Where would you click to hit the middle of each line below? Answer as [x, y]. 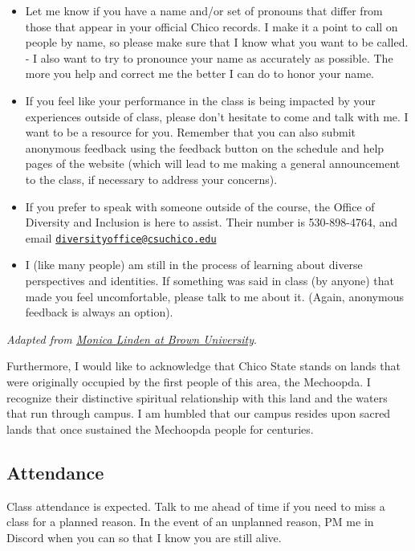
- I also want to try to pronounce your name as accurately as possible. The [209, 57]
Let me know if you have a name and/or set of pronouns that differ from [204, 10]
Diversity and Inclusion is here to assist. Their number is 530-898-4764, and [212, 222]
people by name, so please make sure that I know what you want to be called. [217, 42]
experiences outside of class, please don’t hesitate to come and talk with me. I [217, 116]
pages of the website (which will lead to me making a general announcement [213, 163]
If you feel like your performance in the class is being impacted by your [200, 100]
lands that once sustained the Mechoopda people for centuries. [160, 429]
